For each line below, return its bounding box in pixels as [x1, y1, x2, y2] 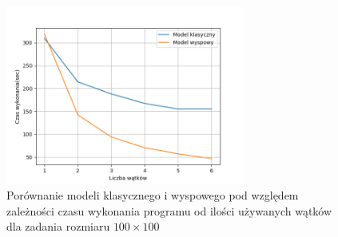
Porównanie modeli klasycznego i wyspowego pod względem [6, 187, 299, 203]
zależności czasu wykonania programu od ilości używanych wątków [6, 202, 332, 219]
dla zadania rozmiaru [6, 218, 110, 235]
